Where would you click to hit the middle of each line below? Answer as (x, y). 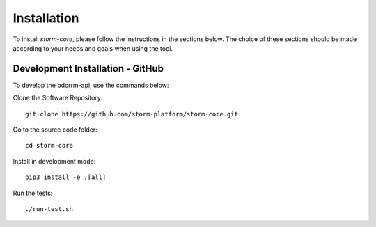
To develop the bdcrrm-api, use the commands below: (91, 85)
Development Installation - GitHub (88, 69)
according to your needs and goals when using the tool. (93, 48)
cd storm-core (49, 146)
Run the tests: (33, 193)
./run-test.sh (49, 209)
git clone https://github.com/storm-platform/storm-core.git (132, 114)
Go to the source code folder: (55, 130)
